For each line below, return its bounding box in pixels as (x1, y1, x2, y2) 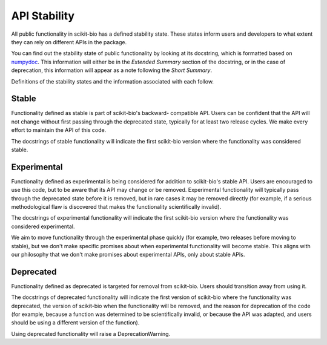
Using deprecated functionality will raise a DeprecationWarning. (11, 330, 171, 337)
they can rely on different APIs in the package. (11, 38, 127, 45)
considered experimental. (11, 223, 75, 230)
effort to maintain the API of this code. (11, 126, 107, 134)
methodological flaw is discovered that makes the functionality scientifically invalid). (11, 203, 222, 211)
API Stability (11, 9, 75, 22)
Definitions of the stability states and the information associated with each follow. (11, 77, 214, 85)
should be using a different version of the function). (11, 319, 140, 326)
